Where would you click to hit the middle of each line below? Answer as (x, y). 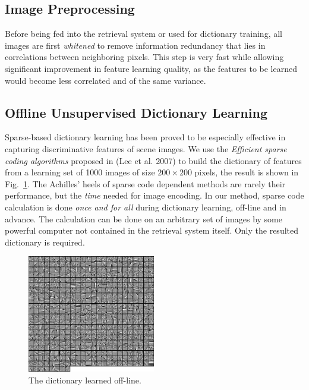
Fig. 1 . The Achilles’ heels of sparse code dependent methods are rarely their (145, 183)
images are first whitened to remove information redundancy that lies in (135, 45)
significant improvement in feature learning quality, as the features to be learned (151, 68)
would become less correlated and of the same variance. (105, 80)
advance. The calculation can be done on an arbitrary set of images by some (144, 218)
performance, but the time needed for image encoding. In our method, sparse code (154, 195)
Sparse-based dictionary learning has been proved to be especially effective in (145, 137)
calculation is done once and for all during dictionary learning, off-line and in (146, 207)
